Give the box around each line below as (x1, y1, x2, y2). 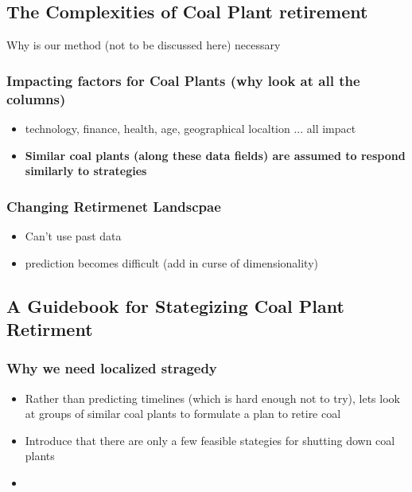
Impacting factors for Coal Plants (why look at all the (6, 70, 360, 90)
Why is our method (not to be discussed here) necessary (6, 37, 281, 53)
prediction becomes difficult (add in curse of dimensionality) (25, 254, 319, 271)
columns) (6, 88, 66, 108)
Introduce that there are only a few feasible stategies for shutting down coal (25, 431, 395, 448)
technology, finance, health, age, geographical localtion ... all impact (25, 119, 356, 136)
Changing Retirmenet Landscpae (6, 196, 221, 216)
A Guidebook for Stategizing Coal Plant (6, 293, 344, 318)
